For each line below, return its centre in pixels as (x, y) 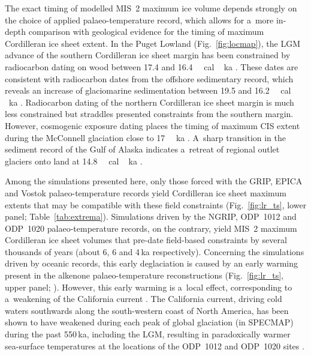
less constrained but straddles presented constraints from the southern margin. (149, 114)
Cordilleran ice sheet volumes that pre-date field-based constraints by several (146, 240)
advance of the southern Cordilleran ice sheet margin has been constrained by (148, 55)
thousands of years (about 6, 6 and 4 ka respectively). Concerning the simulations (155, 251)
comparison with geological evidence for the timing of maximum (146, 32)
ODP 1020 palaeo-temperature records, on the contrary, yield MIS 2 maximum (151, 228)
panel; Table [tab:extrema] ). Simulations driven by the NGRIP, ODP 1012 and (151, 216)
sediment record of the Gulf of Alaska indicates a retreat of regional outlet (142, 149)
